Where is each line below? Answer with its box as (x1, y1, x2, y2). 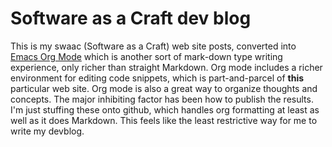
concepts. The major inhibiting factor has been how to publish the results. (10, 93, 314, 105)
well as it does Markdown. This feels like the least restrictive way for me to (10, 114, 318, 126)
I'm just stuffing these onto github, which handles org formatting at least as (10, 103, 320, 116)
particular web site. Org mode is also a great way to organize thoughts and (10, 82, 318, 94)
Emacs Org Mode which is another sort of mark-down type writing (10, 50, 283, 62)
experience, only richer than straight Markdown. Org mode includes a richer (10, 61, 323, 73)
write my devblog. (10, 125, 85, 137)
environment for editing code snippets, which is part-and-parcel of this (10, 72, 305, 84)
